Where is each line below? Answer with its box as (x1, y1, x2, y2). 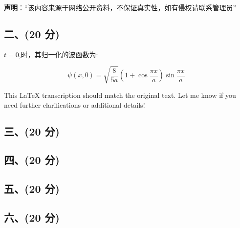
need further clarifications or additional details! (4, 99, 145, 110)
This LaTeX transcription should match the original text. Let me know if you (4, 90, 236, 100)
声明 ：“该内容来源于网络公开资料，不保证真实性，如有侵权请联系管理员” (4, 2, 237, 12)
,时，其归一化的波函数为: (19, 49, 98, 59)
